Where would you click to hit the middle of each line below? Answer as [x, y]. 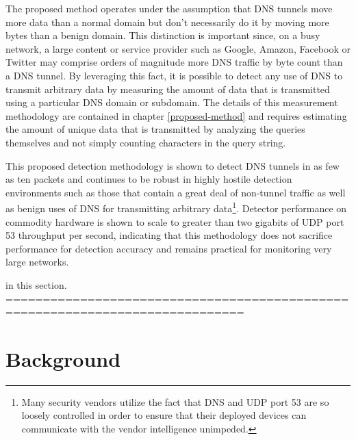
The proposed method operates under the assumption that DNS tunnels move [169, 8]
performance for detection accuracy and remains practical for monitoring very [169, 248]
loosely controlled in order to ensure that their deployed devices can [164, 415]
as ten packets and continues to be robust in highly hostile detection [149, 179]
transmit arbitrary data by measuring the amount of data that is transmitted [168, 89]
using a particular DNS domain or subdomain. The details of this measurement [172, 102]
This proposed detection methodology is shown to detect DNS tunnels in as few [173, 165]
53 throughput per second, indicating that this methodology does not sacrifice [169, 235]
